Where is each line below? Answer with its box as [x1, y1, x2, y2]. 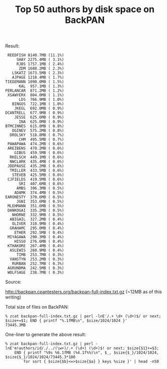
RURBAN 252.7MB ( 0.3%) [12, 261, 65, 267]
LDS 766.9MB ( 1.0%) [18, 97, 65, 102]
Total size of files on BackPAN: [5, 304, 69, 310]
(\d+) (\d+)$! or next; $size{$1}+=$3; [75, 346, 159, 351]
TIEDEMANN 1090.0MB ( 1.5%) [5, 80, 65, 85]
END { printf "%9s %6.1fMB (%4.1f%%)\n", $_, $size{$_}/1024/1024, [14, 350, 159, 355]
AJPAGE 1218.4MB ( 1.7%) [12, 75, 65, 80]
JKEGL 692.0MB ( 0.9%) [14, 106, 65, 111]
